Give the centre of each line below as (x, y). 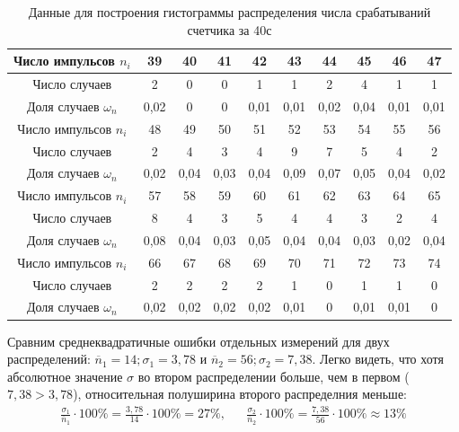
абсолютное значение (65, 376)
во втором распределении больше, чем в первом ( (274, 376)
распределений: (49, 359)
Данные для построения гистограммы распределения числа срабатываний (229, 12)
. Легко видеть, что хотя (378, 359)
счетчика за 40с (229, 29)
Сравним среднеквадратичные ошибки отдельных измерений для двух (199, 341)
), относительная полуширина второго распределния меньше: (240, 394)
